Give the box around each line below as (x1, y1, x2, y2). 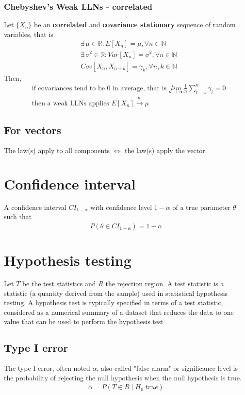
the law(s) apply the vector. (124, 145, 207, 155)
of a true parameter (172, 202, 230, 212)
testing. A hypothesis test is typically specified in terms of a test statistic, (4, 297, 223, 308)
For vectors (4, 122, 62, 137)
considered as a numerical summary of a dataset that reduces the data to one (4, 307, 234, 317)
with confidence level (90, 202, 152, 212)
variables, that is (4, 29, 53, 39)
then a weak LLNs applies (32, 100, 109, 107)
